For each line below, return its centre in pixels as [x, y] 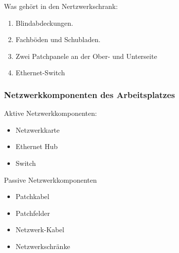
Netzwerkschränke [43, 246]
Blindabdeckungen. [44, 23]
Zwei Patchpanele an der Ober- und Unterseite [86, 56]
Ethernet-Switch [40, 73]
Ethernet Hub [37, 146]
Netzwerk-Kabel [40, 229]
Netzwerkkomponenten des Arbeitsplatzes [89, 94]
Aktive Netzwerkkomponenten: [50, 113]
